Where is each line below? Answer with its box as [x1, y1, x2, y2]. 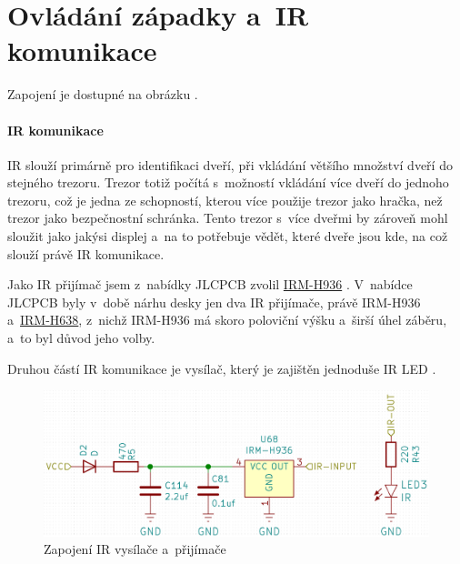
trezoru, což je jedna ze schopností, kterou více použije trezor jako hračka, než [7, 190, 443, 209]
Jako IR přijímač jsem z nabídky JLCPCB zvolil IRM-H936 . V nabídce [7, 275, 413, 294]
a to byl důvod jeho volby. [7, 328, 155, 347]
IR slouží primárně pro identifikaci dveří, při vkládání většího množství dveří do [7, 155, 453, 174]
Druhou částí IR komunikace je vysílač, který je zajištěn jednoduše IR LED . [7, 358, 436, 378]
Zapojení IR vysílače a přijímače [44, 539, 226, 559]
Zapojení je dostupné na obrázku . [7, 85, 198, 104]
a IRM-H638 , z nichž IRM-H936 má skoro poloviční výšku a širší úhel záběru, [7, 310, 447, 329]
